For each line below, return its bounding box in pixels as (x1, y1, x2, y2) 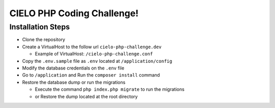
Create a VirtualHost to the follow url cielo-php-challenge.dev (22, 44, 162, 50)
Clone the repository (22, 37, 66, 43)
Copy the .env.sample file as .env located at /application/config (22, 58, 173, 64)
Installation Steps (9, 22, 70, 31)
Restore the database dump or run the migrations (22, 79, 126, 85)
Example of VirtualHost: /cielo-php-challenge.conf (35, 51, 153, 57)
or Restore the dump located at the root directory (35, 93, 138, 99)
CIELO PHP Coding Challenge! (9, 8, 139, 19)
